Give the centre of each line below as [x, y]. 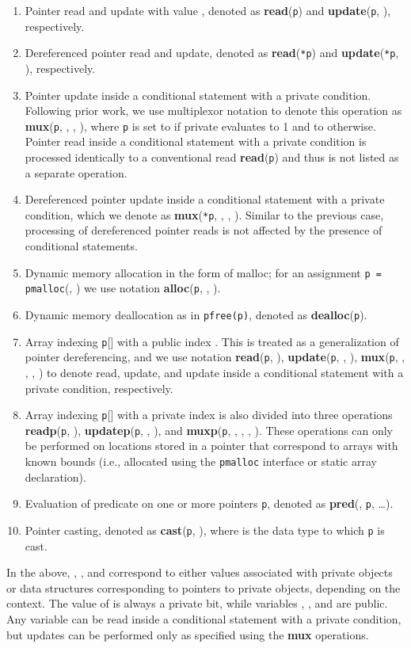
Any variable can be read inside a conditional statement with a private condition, [204, 618]
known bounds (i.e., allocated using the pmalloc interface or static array [201, 461]
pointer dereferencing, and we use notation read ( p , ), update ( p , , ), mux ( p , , [215, 357]
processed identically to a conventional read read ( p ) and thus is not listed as [212, 156]
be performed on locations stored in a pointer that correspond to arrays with [211, 446]
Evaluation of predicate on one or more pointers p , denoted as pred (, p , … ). [209, 503]
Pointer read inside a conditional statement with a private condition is [196, 141]
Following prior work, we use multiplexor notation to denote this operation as [213, 111]
